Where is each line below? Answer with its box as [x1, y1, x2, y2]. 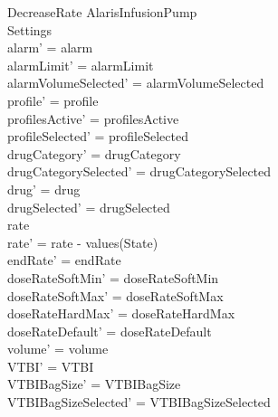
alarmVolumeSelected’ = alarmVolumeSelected [7, 73, 264, 92]
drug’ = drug [7, 179, 81, 198]
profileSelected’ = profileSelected [7, 127, 188, 146]
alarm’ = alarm [7, 38, 93, 57]
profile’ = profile [7, 90, 99, 109]
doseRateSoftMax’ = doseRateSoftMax [7, 286, 224, 305]
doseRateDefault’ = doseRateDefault [7, 321, 212, 340]
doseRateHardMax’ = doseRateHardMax [7, 304, 235, 323]
